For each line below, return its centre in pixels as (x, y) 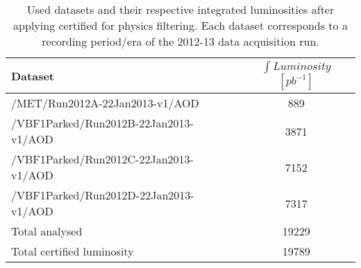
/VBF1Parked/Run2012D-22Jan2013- (103, 195)
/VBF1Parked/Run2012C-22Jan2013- (102, 159)
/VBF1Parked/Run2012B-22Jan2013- (102, 123)
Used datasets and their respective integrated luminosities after (180, 9)
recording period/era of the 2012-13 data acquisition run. (180, 41)
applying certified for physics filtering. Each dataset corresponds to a (180, 25)
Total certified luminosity (73, 251)
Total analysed (47, 231)
